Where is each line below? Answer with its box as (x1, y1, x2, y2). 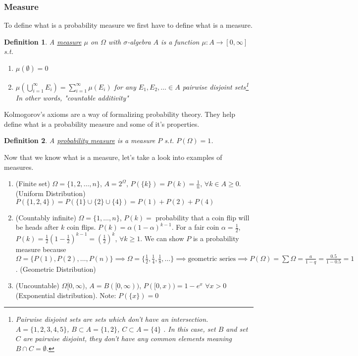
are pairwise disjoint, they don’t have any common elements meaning (23, 333, 232, 344)
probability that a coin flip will (155, 212, 250, 222)
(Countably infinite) (15, 212, 76, 222)
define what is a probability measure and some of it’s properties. (4, 118, 200, 129)
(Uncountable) (15, 280, 59, 291)
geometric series (188, 255, 236, 262)
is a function (161, 36, 200, 47)
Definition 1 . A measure (4, 36, 82, 47)
